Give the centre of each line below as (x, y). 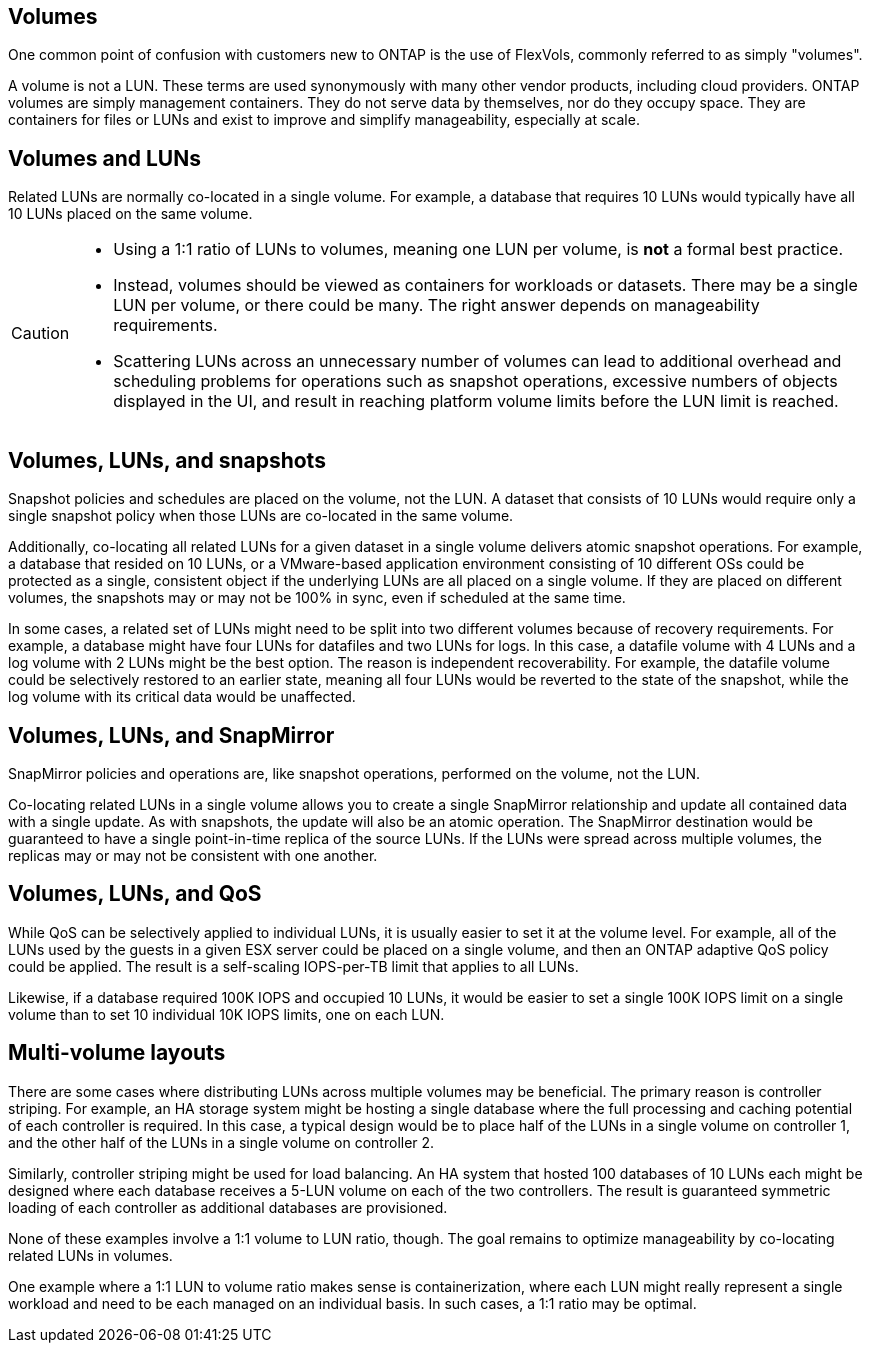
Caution (40, 333)
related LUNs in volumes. (90, 1255)
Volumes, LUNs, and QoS (135, 894)
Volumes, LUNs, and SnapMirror (171, 735)
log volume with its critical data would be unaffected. (182, 697)
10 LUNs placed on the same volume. (130, 214)
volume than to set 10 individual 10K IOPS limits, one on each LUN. (226, 1014)
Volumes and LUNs (104, 158)
